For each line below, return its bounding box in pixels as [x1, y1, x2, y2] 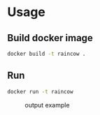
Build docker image [7, 32, 93, 44]
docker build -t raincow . [7, 50, 86, 57]
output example [24, 100, 70, 109]
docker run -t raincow [7, 88, 73, 95]
